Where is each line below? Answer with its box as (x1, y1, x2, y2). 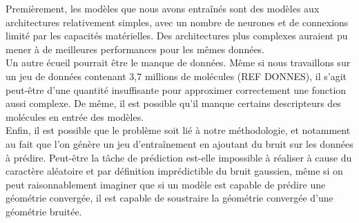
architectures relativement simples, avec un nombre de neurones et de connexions (6, 14, 349, 29)
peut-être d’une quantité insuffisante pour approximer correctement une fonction (6, 82, 347, 97)
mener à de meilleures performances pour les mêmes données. (6, 41, 265, 56)
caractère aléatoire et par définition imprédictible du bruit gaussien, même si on (6, 164, 343, 178)
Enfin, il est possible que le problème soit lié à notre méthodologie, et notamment (6, 123, 351, 137)
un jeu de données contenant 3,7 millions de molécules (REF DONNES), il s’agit (6, 68, 347, 83)
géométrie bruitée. (6, 204, 82, 218)
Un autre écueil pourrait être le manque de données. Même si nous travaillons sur (6, 55, 351, 70)
